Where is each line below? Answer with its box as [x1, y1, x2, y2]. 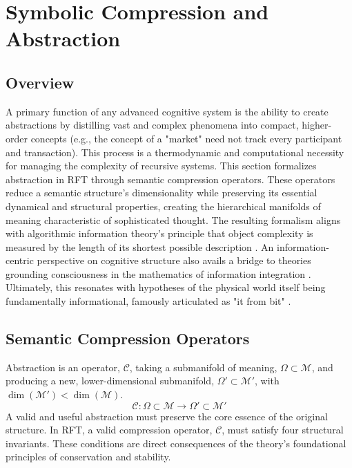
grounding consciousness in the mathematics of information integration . [6, 266, 311, 281]
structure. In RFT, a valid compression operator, [6, 422, 213, 437]
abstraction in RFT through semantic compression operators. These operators [6, 171, 335, 186]
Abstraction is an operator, [6, 359, 120, 374]
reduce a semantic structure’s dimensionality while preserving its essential [6, 185, 317, 200]
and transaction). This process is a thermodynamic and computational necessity [6, 144, 344, 159]
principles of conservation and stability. [6, 449, 171, 464]
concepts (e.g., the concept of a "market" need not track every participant [30, 131, 342, 145]
